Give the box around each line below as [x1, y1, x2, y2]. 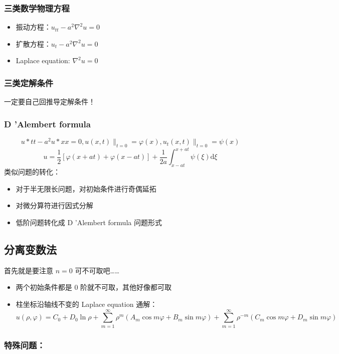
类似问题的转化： [4, 166, 60, 177]
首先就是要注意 [4, 265, 53, 275]
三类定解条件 [4, 76, 54, 89]
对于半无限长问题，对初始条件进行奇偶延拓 [16, 183, 156, 194]
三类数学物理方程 [4, 2, 70, 14]
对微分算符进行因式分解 [16, 200, 93, 211]
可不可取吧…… [75, 265, 120, 275]
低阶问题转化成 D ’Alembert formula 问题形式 [16, 217, 162, 227]
